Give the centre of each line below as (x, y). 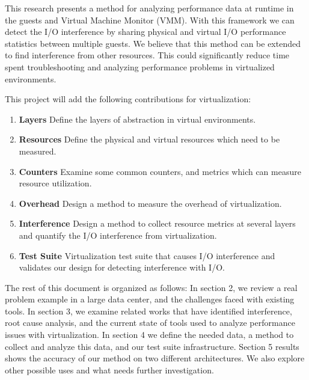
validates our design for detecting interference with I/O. (122, 267)
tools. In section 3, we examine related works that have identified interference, (148, 311)
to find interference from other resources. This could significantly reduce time (147, 55)
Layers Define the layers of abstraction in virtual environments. (137, 119)
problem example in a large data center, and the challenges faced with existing (150, 299)
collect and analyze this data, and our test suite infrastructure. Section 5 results (152, 346)
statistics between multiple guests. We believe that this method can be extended (153, 43)
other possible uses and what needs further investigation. (109, 369)
